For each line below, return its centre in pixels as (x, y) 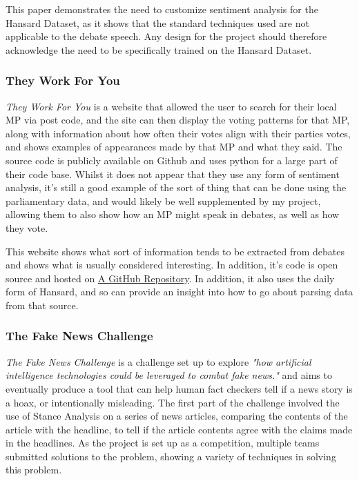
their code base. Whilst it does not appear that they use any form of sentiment (173, 174)
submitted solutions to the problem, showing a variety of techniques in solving (171, 456)
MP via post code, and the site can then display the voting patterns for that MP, (178, 120)
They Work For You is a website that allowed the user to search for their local (171, 106)
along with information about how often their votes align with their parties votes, (178, 133)
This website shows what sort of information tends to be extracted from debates (175, 251)
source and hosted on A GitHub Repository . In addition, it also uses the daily (170, 278)
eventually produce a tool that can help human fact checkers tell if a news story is (179, 388)
